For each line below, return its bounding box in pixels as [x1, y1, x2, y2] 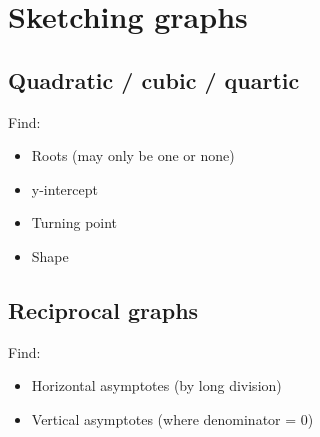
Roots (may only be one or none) [31, 145, 235, 166]
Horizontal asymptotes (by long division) [31, 375, 282, 396]
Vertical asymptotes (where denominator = [31, 408, 297, 429]
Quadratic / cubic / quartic [8, 64, 300, 95]
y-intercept [31, 178, 98, 199]
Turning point [31, 212, 118, 233]
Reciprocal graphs [8, 294, 199, 325]
